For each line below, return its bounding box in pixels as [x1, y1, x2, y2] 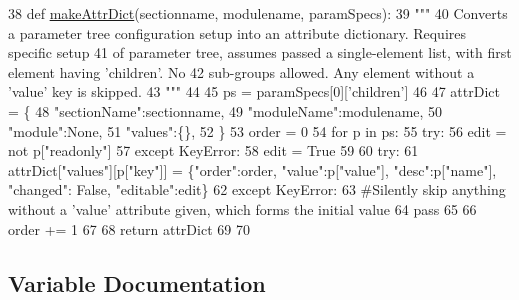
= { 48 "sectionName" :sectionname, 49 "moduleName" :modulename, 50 [8, 100, 443, 121]
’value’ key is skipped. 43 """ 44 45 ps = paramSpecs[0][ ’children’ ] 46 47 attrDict [8, 81, 500, 102]
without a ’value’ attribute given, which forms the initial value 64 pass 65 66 [8, 198, 477, 219]
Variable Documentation [8, 267, 266, 298]
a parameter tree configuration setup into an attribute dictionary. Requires [8, 22, 466, 43]
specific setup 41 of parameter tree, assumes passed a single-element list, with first [8, 42, 512, 63]
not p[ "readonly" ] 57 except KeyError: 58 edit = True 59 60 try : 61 [8, 140, 419, 161]
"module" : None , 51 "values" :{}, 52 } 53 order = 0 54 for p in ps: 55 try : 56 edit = [8, 120, 507, 141]
